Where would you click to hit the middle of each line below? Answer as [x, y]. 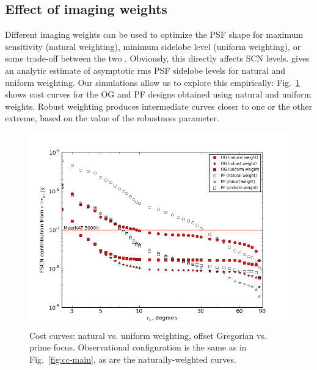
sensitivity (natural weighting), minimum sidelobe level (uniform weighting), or [153, 46]
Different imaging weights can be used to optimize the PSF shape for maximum [154, 34]
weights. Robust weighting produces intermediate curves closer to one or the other [159, 106]
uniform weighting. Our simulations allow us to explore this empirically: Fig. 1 [152, 82]
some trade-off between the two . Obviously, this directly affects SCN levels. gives [157, 58]
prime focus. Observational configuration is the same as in [138, 347]
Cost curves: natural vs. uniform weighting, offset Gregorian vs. [148, 335]
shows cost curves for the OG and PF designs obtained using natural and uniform [158, 94]
